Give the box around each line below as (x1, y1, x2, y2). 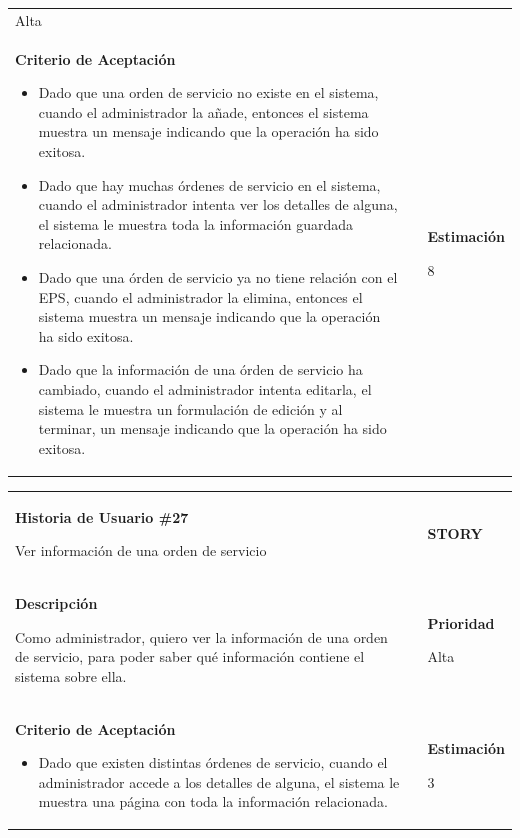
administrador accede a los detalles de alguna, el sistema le (38, 771, 400, 792)
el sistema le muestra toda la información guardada (38, 213, 353, 234)
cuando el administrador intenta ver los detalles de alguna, (38, 194, 398, 215)
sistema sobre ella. (15, 665, 127, 686)
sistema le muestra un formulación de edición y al (38, 398, 343, 419)
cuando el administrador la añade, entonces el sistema (38, 101, 369, 122)
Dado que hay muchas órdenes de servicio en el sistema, (38, 174, 381, 195)
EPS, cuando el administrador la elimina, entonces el (38, 286, 363, 307)
